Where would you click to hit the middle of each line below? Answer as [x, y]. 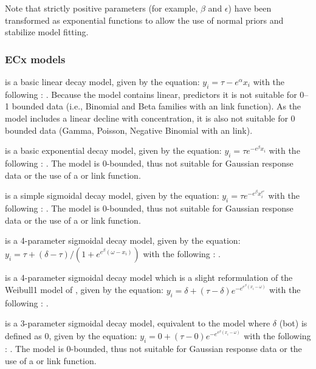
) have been [250, 8]
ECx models [35, 59]
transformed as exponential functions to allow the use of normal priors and [144, 20]
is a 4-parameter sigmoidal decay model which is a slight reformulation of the [149, 277]
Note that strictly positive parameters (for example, [101, 8]
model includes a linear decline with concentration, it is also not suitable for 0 [150, 118]
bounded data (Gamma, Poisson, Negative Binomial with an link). [129, 130]
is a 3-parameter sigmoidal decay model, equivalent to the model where [138, 323]
